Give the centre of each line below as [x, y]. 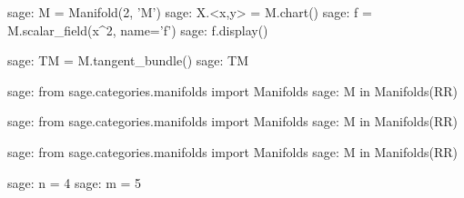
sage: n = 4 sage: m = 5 [75, 182]
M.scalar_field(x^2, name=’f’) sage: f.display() [138, 30]
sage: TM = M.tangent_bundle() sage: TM [128, 60]
